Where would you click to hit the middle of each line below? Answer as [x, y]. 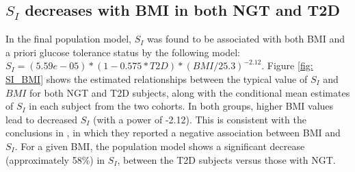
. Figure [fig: [287, 65]
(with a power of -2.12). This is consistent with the [200, 119]
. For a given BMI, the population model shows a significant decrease [160, 146]
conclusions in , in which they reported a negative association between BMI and [173, 133]
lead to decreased [42, 119]
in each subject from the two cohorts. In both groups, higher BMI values [181, 106]
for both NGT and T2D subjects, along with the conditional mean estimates [190, 92]
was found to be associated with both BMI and [246, 39]
